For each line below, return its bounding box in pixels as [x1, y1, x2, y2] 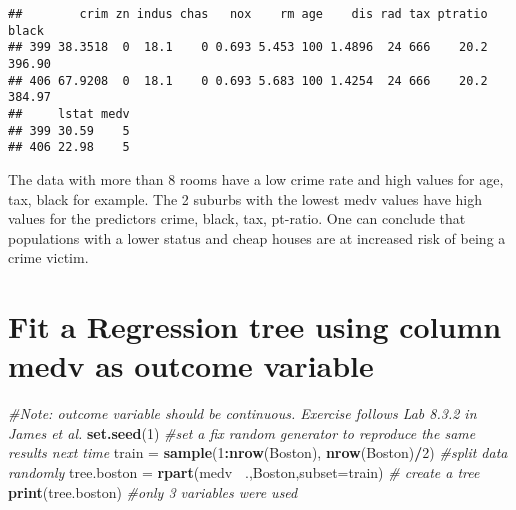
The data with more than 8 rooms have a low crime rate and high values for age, [8, 168, 504, 189]
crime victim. [8, 247, 89, 268]
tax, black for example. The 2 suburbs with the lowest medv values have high [8, 188, 483, 209]
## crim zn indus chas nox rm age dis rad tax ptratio [8, 7, 488, 21]
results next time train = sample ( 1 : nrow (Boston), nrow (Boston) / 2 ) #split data [8, 442, 508, 463]
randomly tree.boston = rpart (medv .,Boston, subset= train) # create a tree [8, 461, 480, 482]
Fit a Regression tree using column [8, 306, 502, 347]
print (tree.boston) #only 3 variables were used [8, 481, 298, 502]
